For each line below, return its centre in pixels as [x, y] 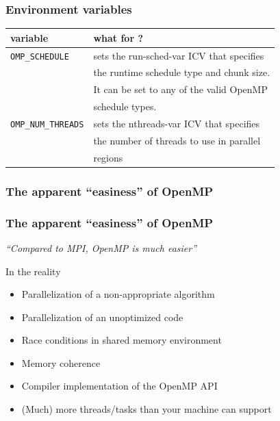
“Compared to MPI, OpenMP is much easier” [101, 247]
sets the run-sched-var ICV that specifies [179, 55]
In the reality [33, 271]
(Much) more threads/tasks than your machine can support [147, 409]
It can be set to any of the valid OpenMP [180, 89]
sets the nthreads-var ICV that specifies [177, 124]
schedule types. [125, 106]
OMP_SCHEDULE [40, 56]
